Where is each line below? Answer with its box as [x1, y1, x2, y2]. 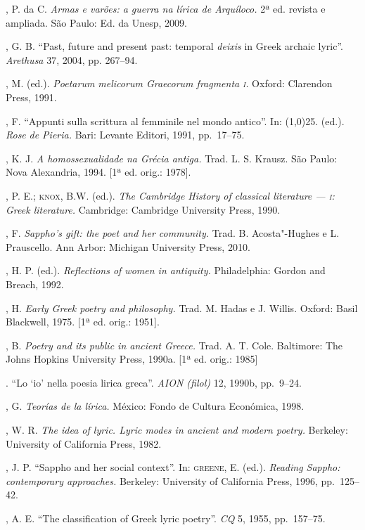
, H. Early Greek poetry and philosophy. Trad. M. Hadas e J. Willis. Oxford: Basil [6, 300, 358, 315]
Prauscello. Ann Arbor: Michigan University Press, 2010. [6, 239, 250, 254]
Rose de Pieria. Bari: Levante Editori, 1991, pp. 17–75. [6, 127, 245, 142]
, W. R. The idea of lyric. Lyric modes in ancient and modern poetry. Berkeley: [6, 422, 348, 437]
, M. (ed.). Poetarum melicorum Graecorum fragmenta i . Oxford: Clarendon [6, 76, 333, 91]
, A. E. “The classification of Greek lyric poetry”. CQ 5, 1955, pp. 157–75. [6, 511, 326, 526]
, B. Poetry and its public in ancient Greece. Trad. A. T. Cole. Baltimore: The [6, 337, 343, 352]
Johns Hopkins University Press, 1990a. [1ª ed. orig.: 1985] [6, 351, 258, 366]
